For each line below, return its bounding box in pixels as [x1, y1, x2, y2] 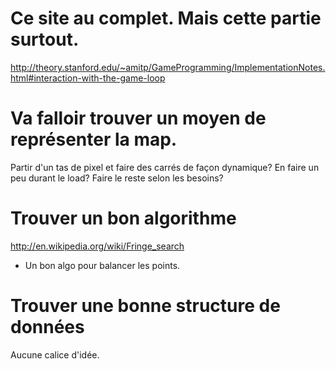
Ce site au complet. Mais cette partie [10, 7, 322, 30]
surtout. [10, 28, 80, 51]
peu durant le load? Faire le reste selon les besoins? [10, 172, 224, 184]
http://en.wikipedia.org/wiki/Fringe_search [10, 240, 185, 252]
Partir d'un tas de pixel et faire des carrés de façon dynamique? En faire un [10, 161, 320, 173]
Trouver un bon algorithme [10, 207, 237, 230]
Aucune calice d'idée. [10, 348, 100, 361]
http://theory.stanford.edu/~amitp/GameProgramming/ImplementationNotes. [10, 61, 326, 73]
